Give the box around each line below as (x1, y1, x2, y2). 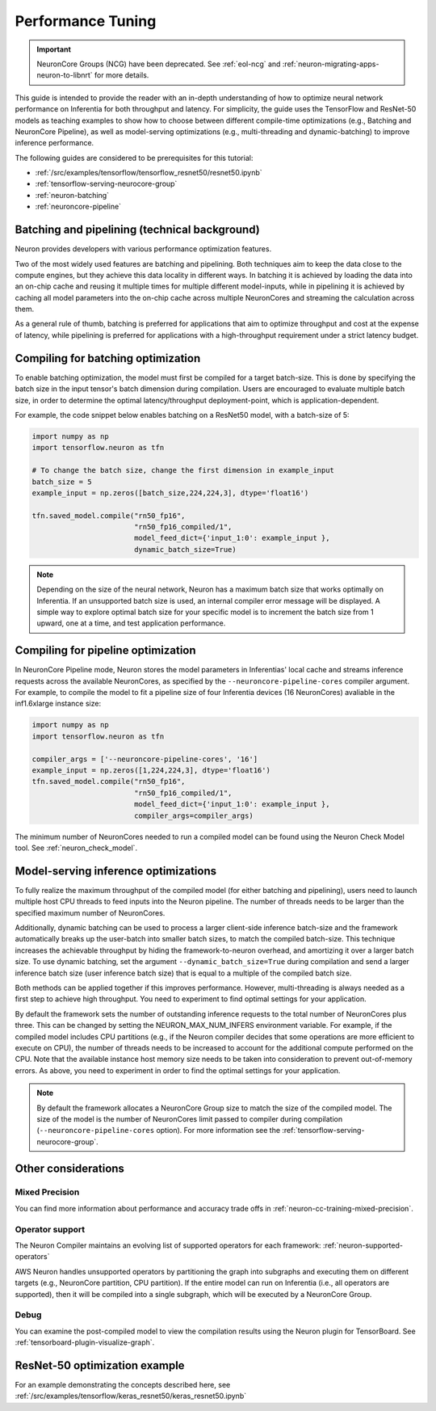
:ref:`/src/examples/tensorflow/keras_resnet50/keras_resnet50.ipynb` (15, 1391, 246, 1401)
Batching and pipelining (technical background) (15, 223, 260, 237)
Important (36, 44, 72, 54)
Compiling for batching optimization (15, 352, 201, 365)
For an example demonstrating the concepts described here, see (15, 1379, 231, 1389)
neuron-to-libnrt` (36, 70, 93, 80)
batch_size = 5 (31, 477, 92, 486)
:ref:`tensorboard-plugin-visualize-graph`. (15, 1337, 155, 1347)
